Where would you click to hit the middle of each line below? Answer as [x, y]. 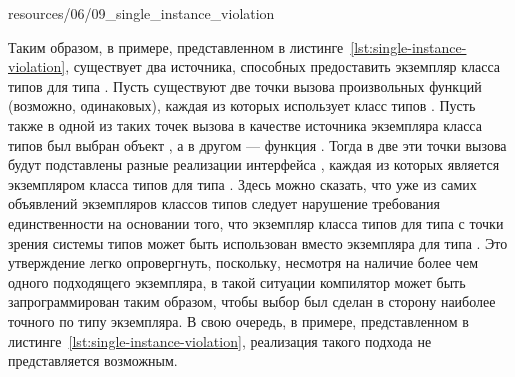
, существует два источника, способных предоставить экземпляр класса [283, 66]
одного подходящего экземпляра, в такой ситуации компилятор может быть [237, 281]
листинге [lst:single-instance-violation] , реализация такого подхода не [220, 340]
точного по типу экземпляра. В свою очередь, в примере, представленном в [238, 320]
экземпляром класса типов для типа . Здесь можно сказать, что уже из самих [242, 183]
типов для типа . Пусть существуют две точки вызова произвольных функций [245, 85]
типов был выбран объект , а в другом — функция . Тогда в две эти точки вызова [257, 144]
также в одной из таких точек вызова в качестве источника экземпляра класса [245, 124]
